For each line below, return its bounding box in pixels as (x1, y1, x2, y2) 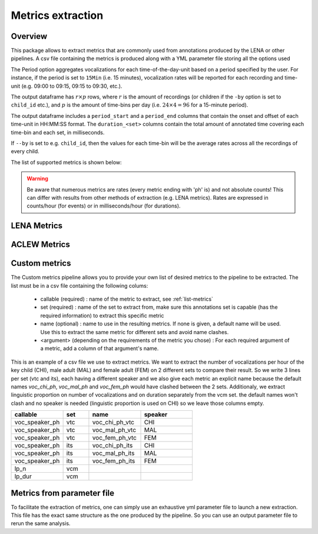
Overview (11, 31, 48, 41)
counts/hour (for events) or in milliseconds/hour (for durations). (26, 202, 181, 209)
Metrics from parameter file (11, 488, 115, 498)
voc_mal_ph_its (92, 449, 135, 457)
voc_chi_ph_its (92, 441, 133, 450)
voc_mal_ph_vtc (92, 426, 137, 434)
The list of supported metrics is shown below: (11, 159, 122, 166)
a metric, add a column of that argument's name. (40, 345, 159, 352)
